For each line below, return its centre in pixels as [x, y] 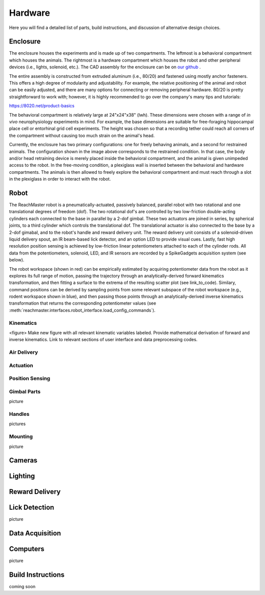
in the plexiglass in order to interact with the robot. [60, 179]
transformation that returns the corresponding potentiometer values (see [83, 303]
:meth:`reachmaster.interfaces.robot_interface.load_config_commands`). [82, 310]
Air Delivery [24, 352]
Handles [19, 414]
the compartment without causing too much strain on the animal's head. [82, 135]
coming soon [22, 587]
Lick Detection [32, 508]
